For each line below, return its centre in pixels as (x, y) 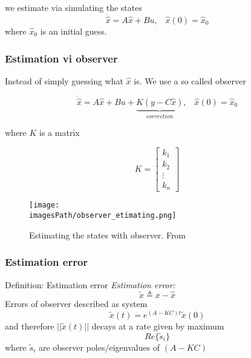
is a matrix (60, 133)
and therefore (30, 326)
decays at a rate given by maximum (158, 326)
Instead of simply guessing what (64, 80)
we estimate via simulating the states (73, 7)
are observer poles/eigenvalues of (99, 347)
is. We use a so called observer (190, 80)
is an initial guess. (73, 31)
